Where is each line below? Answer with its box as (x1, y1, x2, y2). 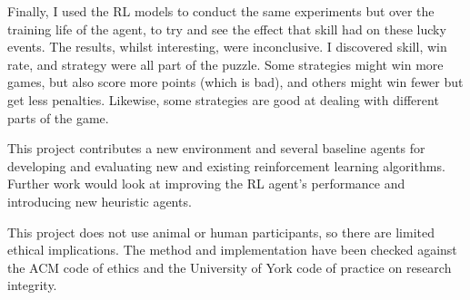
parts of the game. (7, 108, 109, 127)
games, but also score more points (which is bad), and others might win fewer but (7, 73, 464, 92)
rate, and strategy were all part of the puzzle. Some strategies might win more (7, 54, 444, 73)
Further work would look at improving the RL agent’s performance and (7, 174, 405, 193)
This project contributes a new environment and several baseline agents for (7, 139, 425, 158)
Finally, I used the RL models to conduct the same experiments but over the (7, 2, 435, 20)
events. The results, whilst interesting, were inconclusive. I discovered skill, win (7, 37, 447, 56)
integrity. (7, 276, 57, 295)
